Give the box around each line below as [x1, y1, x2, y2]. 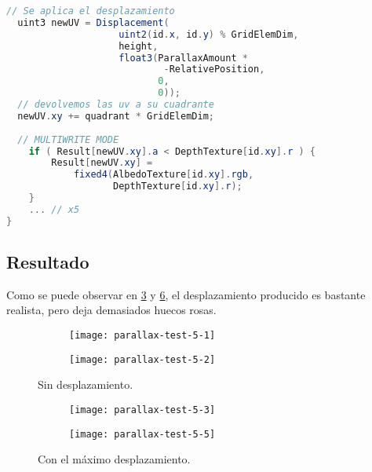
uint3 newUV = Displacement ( [17, 16, 170, 28]
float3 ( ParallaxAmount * [119, 52, 248, 64]
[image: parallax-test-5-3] [69, 404, 216, 415]
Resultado [6, 250, 89, 274]
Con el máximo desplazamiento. [38, 451, 191, 467]
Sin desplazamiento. [38, 376, 133, 393]
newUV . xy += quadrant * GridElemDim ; [17, 110, 214, 122]
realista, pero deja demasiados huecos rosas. [6, 302, 217, 318]
